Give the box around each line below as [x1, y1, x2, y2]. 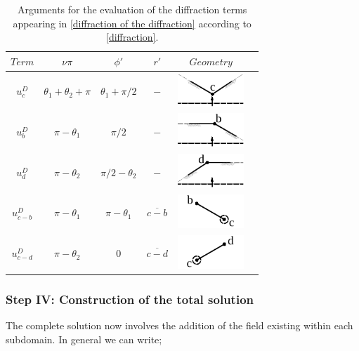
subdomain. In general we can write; [6, 331, 162, 346]
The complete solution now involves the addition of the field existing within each [6, 317, 353, 332]
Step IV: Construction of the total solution [6, 290, 254, 307]
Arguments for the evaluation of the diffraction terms [18, 2, 247, 16]
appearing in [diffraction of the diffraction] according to [13, 15, 252, 30]
